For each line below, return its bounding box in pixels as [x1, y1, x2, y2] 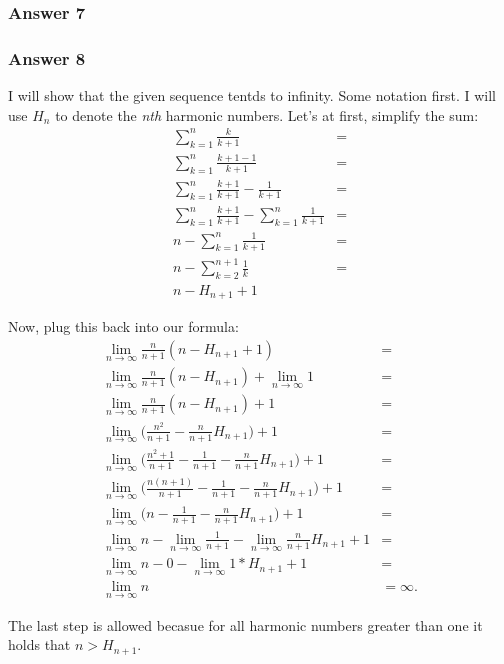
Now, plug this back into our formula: [8, 316, 239, 337]
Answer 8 [8, 45, 86, 70]
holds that [8, 634, 71, 655]
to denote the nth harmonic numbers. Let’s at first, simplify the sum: [55, 104, 479, 125]
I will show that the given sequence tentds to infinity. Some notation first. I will [8, 85, 497, 106]
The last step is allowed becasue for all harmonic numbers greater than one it [8, 614, 483, 635]
